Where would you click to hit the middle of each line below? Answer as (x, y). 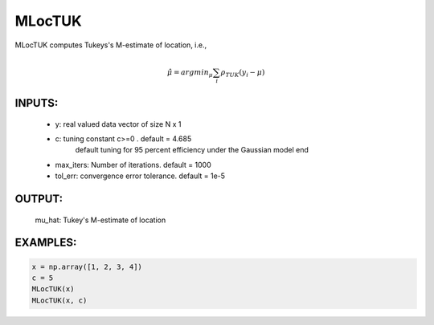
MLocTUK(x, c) (59, 300)
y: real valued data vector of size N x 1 (118, 124)
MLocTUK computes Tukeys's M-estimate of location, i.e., (111, 45)
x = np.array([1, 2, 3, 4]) (87, 266)
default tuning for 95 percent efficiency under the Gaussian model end (192, 150)
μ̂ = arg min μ (190, 73)
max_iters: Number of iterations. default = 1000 (133, 165)
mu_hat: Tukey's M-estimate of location (100, 220)
